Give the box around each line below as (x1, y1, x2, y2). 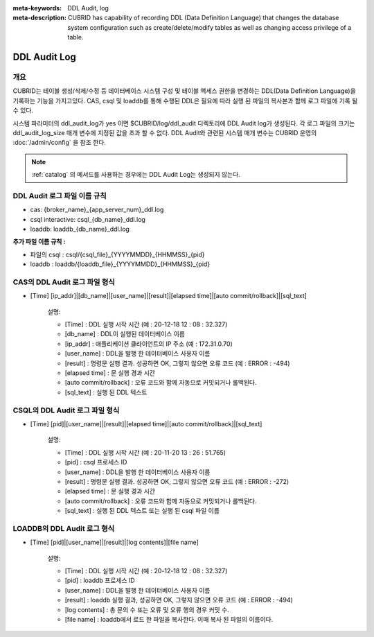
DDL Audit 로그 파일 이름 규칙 (12, 191, 107, 200)
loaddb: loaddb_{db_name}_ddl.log (30, 225, 130, 233)
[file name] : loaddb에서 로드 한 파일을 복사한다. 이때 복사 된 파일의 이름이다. (64, 615, 274, 623)
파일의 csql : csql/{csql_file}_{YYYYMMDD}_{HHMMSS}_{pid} (30, 250, 205, 259)
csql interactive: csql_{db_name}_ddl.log (30, 215, 145, 223)
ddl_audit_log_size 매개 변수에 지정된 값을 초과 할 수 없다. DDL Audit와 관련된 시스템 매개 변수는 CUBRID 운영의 (12, 128, 317, 137)
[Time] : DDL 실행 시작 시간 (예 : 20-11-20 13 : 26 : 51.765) (64, 448, 226, 457)
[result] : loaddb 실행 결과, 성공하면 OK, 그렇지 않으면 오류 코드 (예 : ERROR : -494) (64, 596, 294, 604)
